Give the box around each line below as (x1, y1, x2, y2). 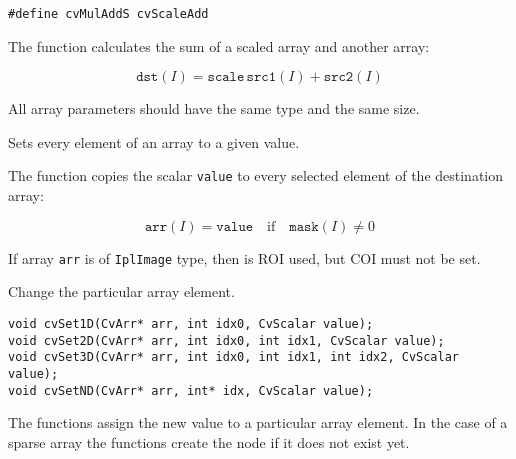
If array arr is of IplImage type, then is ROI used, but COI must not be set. (8, 247, 481, 268)
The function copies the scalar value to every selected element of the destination (8, 165, 504, 186)
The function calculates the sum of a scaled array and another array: (8, 35, 430, 56)
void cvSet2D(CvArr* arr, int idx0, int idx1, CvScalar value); (8, 333, 445, 348)
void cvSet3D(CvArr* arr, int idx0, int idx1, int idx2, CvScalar (8, 350, 460, 365)
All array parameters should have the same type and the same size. (8, 98, 420, 119)
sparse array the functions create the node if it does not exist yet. (8, 431, 410, 452)
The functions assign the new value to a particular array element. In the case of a (8, 412, 508, 433)
